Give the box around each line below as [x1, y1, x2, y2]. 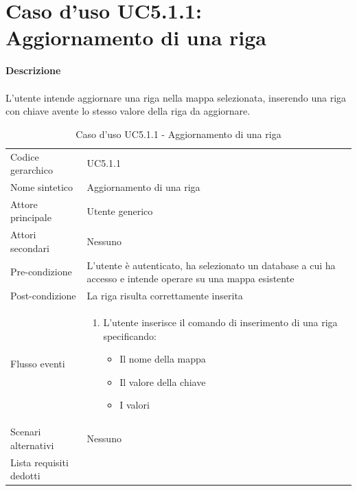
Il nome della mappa [119, 352, 206, 366]
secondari [10, 240, 49, 255]
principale [10, 210, 51, 225]
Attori [10, 227, 36, 242]
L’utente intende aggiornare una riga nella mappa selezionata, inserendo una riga [5, 90, 347, 104]
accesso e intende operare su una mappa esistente [87, 271, 295, 286]
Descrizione [5, 63, 61, 78]
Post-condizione [10, 288, 76, 303]
